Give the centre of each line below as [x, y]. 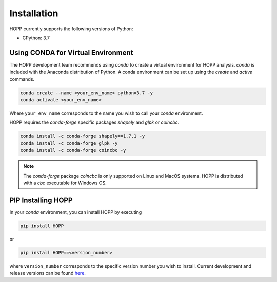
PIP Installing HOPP [41, 200]
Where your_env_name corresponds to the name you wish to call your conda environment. [106, 113]
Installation [34, 13]
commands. [22, 79]
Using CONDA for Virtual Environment [71, 52]
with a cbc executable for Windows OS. [65, 183]
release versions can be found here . [47, 273]
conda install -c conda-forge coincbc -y [73, 150]
